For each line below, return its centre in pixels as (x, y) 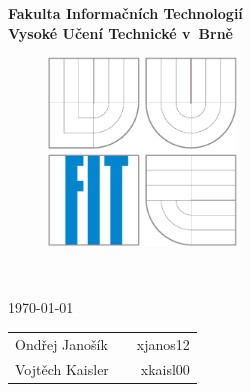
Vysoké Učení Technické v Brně (120, 32)
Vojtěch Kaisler (62, 368)
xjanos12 (163, 343)
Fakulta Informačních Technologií (125, 13)
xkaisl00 (165, 368)
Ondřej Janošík (61, 343)
